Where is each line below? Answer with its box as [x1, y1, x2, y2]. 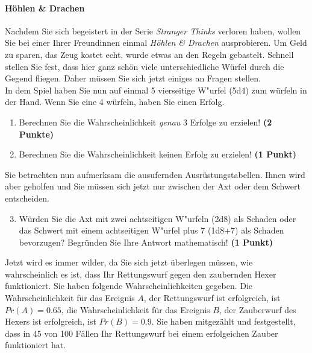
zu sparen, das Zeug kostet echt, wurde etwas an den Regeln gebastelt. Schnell [5, 48, 294, 60]
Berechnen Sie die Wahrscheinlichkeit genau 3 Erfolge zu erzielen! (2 [19, 115, 272, 128]
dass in [5, 326, 31, 339]
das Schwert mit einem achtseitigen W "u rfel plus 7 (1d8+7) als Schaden [19, 224, 284, 237]
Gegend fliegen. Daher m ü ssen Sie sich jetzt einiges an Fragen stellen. [5, 72, 261, 84]
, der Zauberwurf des [219, 303, 296, 316]
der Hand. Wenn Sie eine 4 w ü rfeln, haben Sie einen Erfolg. [5, 95, 225, 108]
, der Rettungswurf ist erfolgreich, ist [143, 291, 281, 304]
